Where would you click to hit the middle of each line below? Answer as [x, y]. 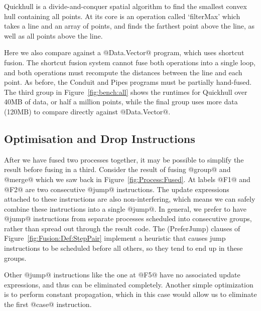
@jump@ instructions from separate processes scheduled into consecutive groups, [128, 218]
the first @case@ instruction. [48, 304]
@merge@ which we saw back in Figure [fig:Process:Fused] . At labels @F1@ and [127, 179]
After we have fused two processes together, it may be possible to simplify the [124, 159]
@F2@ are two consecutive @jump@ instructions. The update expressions [117, 189]
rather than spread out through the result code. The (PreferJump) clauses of [122, 228]
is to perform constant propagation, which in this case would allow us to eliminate [130, 294]
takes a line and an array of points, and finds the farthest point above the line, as [129, 26]
